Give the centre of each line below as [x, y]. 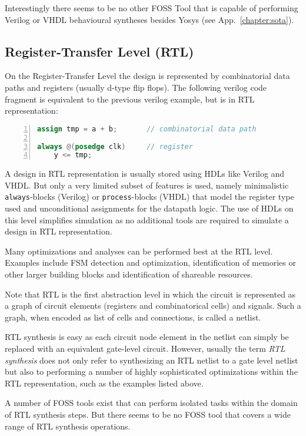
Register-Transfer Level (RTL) [99, 51]
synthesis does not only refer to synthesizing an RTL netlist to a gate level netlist [152, 360]
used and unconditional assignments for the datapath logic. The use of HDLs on [149, 208]
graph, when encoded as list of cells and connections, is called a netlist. [133, 317]
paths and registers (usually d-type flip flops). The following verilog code [136, 87]
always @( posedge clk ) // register [115, 146]
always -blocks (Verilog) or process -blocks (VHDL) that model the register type [149, 196]
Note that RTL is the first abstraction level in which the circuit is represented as [150, 294]
